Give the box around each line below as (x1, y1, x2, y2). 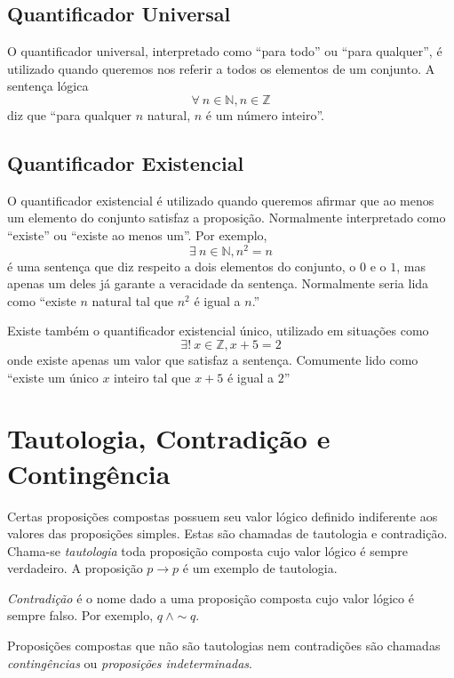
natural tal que (92, 291, 174, 310)
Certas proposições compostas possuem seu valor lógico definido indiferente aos (7, 506, 438, 525)
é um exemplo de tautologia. (182, 559, 338, 577)
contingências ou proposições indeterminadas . (7, 653, 252, 672)
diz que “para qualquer (7, 105, 132, 124)
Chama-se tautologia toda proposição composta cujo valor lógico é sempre (7, 541, 409, 560)
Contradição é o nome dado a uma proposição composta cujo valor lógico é (7, 588, 414, 607)
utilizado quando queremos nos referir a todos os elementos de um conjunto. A (7, 59, 435, 77)
